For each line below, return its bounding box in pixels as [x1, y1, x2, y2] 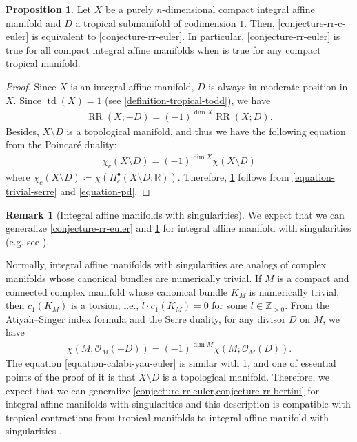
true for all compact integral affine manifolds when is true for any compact [6, 42, 321, 57]
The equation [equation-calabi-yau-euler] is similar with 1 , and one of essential [6, 356, 336, 370]
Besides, [6, 123, 39, 138]
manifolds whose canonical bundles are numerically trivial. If [6, 270, 262, 285]
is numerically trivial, [249, 284, 340, 299]
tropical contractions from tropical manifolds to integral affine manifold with [6, 410, 329, 424]
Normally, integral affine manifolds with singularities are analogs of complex [6, 257, 327, 272]
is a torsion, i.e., [70, 298, 139, 312]
